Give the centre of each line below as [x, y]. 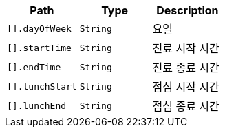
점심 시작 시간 [186, 87]
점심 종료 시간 [186, 106]
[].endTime [34, 67]
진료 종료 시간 [186, 68]
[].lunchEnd [37, 105]
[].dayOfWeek [39, 28]
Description [187, 10]
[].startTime [39, 48]
